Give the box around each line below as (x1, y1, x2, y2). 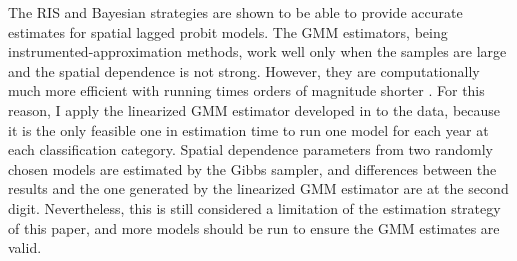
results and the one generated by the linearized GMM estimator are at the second (8, 178, 509, 199)
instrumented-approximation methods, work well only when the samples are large (8, 41, 507, 62)
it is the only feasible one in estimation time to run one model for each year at (8, 119, 489, 140)
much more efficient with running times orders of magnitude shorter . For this (8, 80, 485, 101)
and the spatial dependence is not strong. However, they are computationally (8, 60, 480, 81)
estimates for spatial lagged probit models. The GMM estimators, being (8, 21, 448, 42)
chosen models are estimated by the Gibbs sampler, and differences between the (8, 158, 497, 179)
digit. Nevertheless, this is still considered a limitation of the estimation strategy (8, 197, 501, 218)
